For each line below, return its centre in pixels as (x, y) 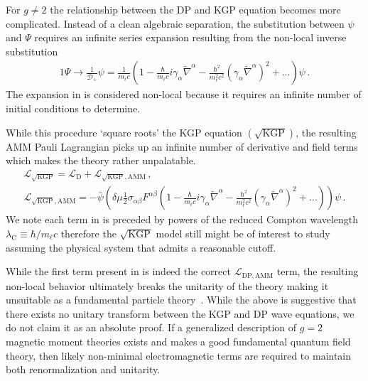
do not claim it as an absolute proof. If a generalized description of (151, 327)
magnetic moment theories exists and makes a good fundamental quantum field (178, 342)
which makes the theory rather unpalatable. (101, 160)
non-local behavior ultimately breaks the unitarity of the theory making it (167, 285)
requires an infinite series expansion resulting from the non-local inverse (190, 37)
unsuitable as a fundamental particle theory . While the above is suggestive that (181, 300)
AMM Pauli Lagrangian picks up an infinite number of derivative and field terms (182, 146)
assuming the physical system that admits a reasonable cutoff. (141, 247)
